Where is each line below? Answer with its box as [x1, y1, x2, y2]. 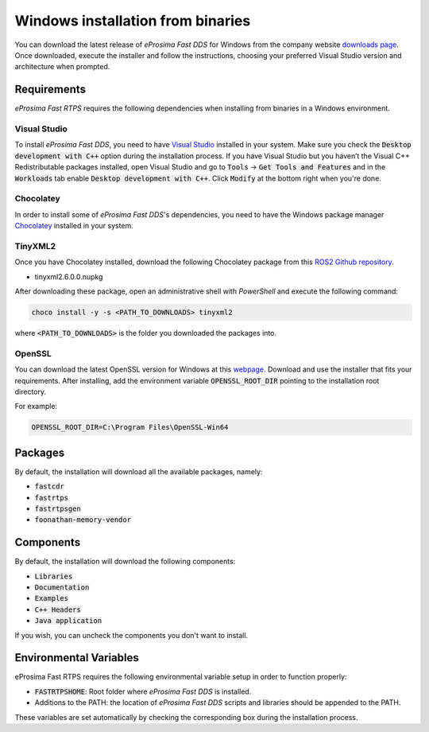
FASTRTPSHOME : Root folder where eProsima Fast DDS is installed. [34, 687, 252, 696]
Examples [34, 594, 69, 603]
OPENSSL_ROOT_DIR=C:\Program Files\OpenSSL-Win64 [31, 422, 229, 432]
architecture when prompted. [14, 62, 110, 72]
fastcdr [34, 482, 65, 491]
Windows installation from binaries [14, 12, 251, 29]
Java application [34, 617, 102, 625]
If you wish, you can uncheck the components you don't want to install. [14, 630, 249, 640]
